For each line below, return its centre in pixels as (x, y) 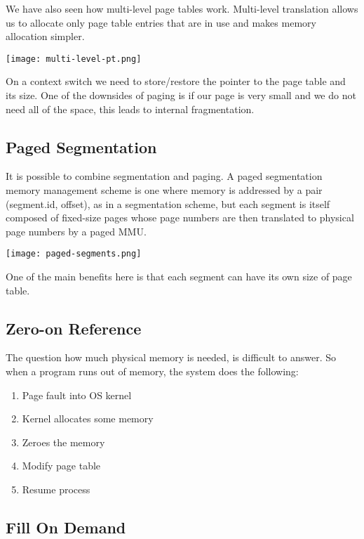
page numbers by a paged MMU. (76, 231)
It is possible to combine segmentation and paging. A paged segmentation (164, 176)
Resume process (56, 489)
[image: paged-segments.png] (74, 254)
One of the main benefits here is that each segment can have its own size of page (179, 277)
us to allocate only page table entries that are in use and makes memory (161, 22)
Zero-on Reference (74, 328)
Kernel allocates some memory (88, 418)
